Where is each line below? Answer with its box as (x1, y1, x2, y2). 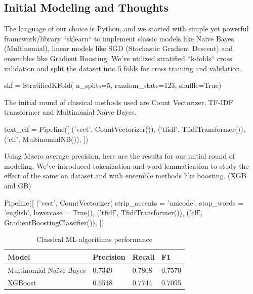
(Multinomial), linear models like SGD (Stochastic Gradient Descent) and (4, 43, 233, 54)
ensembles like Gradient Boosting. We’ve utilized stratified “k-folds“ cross (4, 53, 232, 63)
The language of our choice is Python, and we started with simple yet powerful (4, 23, 249, 34)
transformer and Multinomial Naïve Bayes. (4, 107, 137, 117)
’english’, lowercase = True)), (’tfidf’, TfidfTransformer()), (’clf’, (4, 207, 203, 218)
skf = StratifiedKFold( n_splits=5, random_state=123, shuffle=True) (4, 80, 222, 90)
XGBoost (8, 277, 36, 287)
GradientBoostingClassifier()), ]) (4, 217, 104, 227)
